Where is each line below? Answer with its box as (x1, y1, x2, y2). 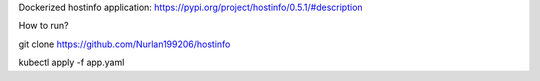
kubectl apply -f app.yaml (18, 56, 125, 69)
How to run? (18, 20, 69, 32)
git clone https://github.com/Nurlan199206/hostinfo (18, 38, 231, 50)
